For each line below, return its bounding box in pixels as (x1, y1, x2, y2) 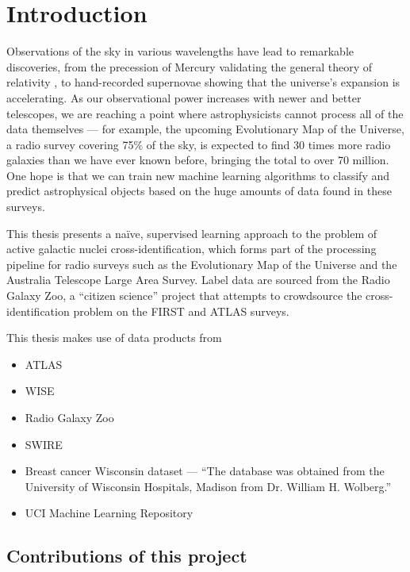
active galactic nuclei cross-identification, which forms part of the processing (6, 240, 377, 257)
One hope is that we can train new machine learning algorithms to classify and (6, 167, 390, 183)
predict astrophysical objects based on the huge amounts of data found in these (6, 182, 392, 199)
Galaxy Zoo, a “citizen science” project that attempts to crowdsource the (6, 287, 362, 304)
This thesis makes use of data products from (6, 329, 222, 346)
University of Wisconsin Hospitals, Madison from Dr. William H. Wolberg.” (25, 478, 392, 494)
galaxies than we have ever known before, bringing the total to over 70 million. (6, 152, 389, 168)
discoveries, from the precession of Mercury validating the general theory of (6, 58, 373, 75)
